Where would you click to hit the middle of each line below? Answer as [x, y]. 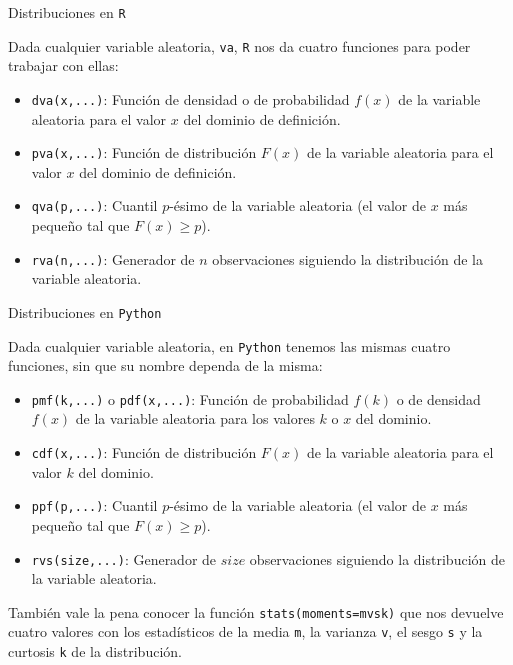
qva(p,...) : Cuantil [94, 205]
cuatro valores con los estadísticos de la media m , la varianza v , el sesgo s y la [245, 631]
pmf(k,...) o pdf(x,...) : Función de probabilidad [190, 398]
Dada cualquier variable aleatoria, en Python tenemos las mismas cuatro [229, 345]
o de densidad [438, 398]
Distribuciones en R [67, 12]
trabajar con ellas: [63, 65]
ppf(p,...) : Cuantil [94, 505]
